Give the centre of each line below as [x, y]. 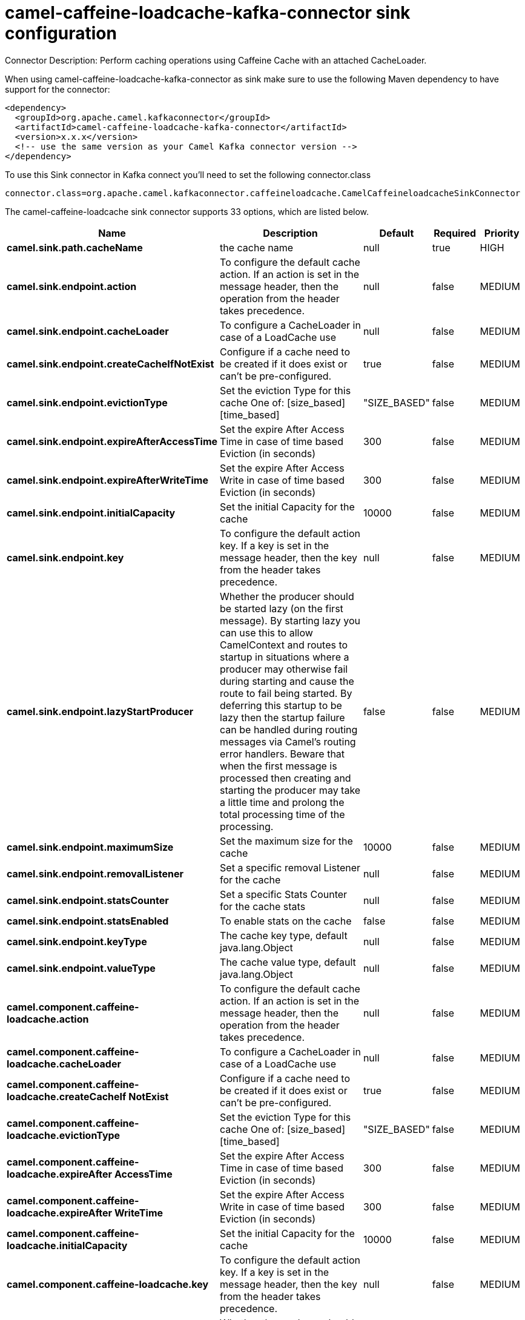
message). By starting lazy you [290, 620]
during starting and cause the [287, 681]
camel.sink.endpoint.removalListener [95, 873]
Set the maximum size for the [286, 841]
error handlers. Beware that [282, 754]
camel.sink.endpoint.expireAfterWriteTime [107, 480]
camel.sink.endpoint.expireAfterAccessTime [112, 441]
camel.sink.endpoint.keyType [77, 941]
